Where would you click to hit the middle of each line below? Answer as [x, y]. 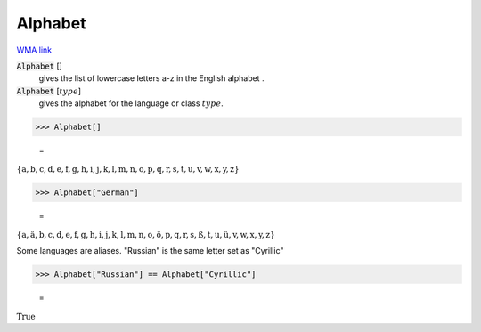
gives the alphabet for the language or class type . [131, 103]
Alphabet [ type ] [49, 91]
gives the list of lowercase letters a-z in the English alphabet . [151, 78]
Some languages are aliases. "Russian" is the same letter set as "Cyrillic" [150, 250]
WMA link [34, 50]
